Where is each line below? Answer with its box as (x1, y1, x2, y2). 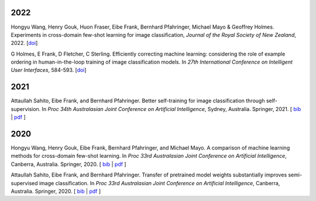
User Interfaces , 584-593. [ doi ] (11, 67, 87, 74)
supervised (11, 179, 38, 186)
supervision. (11, 105, 41, 112)
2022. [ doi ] (11, 40, 38, 47)
